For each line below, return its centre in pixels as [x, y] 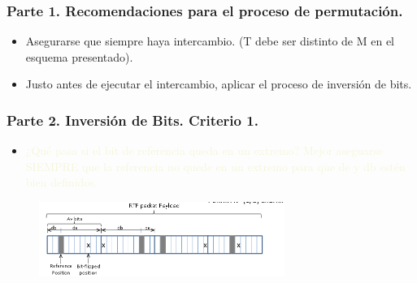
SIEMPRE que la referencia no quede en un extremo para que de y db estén [215, 166]
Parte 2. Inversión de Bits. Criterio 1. [132, 120]
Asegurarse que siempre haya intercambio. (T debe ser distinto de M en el [210, 41]
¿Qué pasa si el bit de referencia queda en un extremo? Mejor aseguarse [204, 150]
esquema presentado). [79, 56]
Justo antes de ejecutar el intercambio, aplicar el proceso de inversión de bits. [219, 84]
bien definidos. [61, 182]
